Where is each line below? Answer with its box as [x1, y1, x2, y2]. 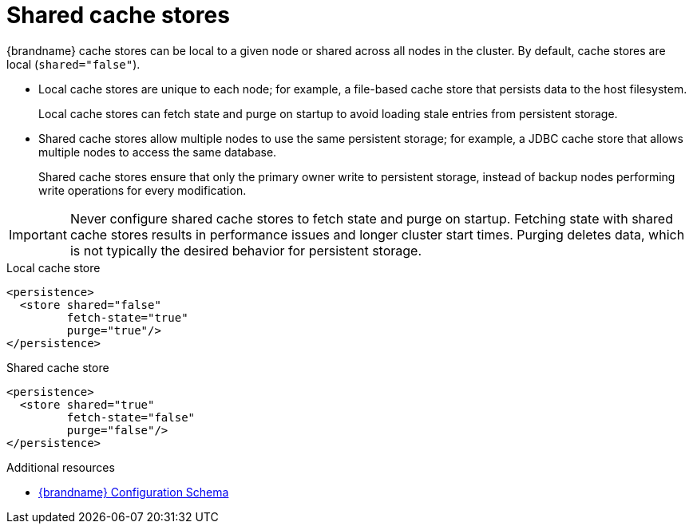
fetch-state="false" [66, 410, 196, 424]
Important [9, 226, 67, 243]
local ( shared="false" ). [6, 57, 141, 71]
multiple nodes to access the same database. [38, 144, 277, 159]
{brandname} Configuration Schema [38, 485, 229, 499]
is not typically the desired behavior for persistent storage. [69, 242, 422, 259]
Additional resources [6, 460, 115, 474]
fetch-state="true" [66, 310, 188, 324]
